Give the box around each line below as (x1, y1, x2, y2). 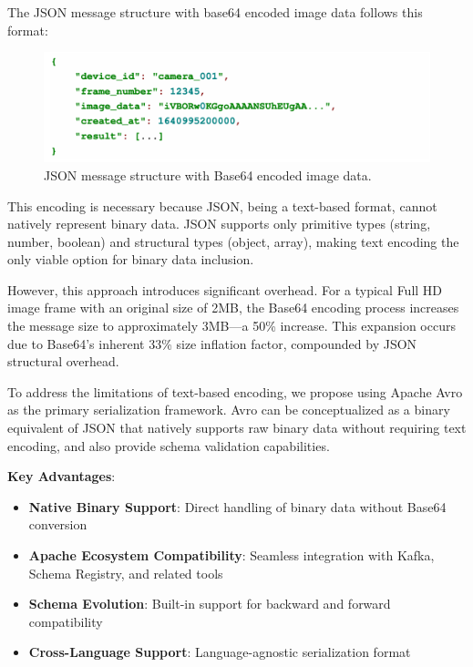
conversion (28, 515, 87, 534)
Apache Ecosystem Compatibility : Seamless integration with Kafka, (28, 546, 435, 565)
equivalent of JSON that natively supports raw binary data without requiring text (7, 418, 467, 437)
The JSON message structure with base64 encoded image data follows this (7, 3, 423, 21)
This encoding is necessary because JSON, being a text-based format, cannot (7, 196, 437, 215)
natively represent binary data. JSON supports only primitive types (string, (7, 214, 431, 233)
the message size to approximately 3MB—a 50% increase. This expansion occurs (7, 316, 456, 335)
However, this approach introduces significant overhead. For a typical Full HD (7, 280, 443, 299)
